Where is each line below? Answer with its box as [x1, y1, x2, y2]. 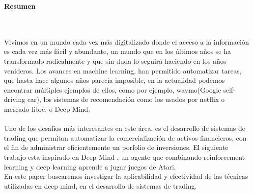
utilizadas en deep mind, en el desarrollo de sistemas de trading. [4, 180, 197, 191]
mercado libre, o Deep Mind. [4, 103, 90, 114]
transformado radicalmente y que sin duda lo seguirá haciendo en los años [4, 55, 226, 66]
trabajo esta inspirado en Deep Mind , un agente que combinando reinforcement [4, 151, 245, 162]
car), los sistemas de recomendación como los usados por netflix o [27, 94, 225, 104]
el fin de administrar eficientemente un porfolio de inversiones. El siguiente [4, 142, 228, 152]
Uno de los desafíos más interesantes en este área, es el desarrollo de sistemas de [4, 123, 245, 133]
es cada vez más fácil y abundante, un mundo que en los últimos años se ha [4, 46, 231, 56]
